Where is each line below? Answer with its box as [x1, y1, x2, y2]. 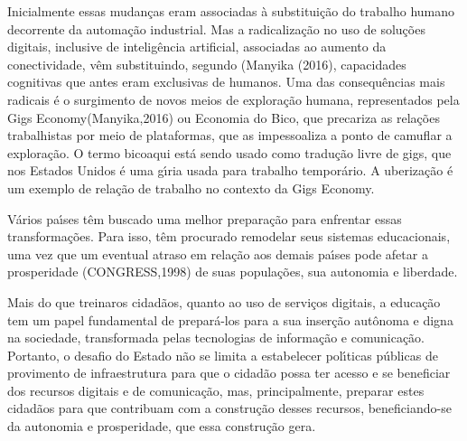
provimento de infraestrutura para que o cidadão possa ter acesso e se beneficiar [7, 363, 451, 382]
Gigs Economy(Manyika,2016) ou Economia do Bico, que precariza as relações [7, 108, 440, 127]
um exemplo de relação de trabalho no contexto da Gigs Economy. [7, 178, 375, 197]
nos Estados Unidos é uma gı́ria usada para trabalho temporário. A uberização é [7, 161, 453, 180]
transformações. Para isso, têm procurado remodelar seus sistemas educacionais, [7, 227, 451, 246]
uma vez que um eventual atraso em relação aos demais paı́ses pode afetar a [7, 244, 428, 263]
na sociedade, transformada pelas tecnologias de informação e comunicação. [7, 328, 425, 347]
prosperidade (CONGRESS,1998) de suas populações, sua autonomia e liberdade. [7, 262, 458, 281]
